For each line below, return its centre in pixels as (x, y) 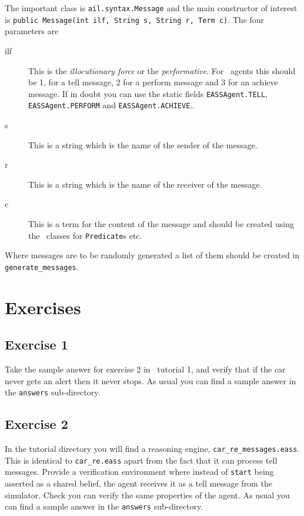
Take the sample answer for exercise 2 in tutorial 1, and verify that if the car (145, 369)
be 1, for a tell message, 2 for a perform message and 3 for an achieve (153, 82)
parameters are (32, 31)
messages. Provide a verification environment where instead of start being (139, 472)
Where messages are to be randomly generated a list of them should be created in (152, 255)
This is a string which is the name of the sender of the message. (143, 144)
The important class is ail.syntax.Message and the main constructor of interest (151, 8)
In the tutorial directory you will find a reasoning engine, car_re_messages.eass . (152, 449)
